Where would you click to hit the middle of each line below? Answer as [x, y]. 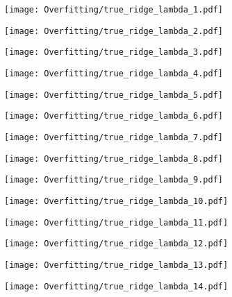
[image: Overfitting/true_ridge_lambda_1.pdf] [114, 10]
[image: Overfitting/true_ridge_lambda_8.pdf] [114, 159]
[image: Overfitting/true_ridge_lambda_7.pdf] [114, 137]
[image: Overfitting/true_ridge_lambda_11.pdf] [116, 222]
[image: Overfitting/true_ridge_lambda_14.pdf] [116, 286]
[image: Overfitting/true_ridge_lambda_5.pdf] [114, 95]
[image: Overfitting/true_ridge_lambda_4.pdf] [114, 73]
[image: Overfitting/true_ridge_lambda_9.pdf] [114, 180]
